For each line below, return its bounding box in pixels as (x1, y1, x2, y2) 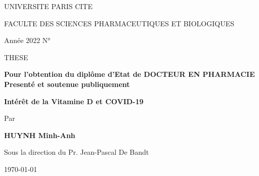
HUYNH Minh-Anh (4, 129, 75, 140)
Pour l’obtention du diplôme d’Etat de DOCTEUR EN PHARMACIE (4, 69, 255, 79)
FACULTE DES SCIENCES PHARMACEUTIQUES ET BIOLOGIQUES (4, 18, 234, 28)
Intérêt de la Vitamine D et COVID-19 (4, 96, 144, 106)
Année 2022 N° (4, 35, 51, 46)
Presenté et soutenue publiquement (4, 78, 130, 89)
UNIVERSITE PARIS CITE (4, 1, 93, 11)
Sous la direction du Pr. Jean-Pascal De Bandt (4, 147, 149, 157)
